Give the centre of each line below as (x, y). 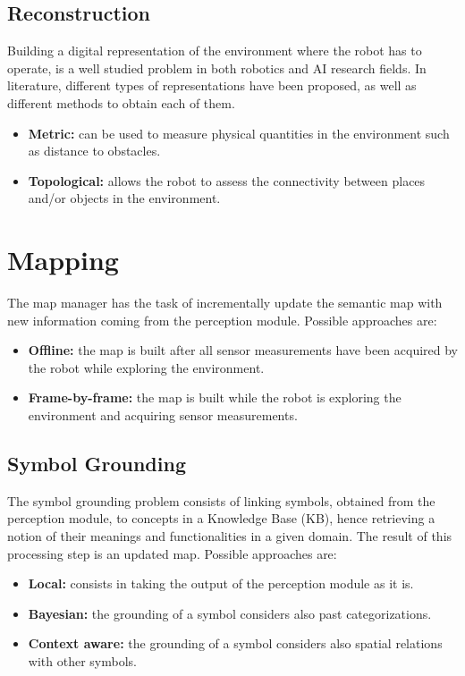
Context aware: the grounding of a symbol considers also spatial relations (235, 643)
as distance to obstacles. (94, 151)
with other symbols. (82, 661)
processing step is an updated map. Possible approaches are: (172, 553)
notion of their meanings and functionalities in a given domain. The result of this (230, 536)
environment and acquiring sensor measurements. (163, 415)
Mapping (63, 260)
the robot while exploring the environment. (146, 367)
